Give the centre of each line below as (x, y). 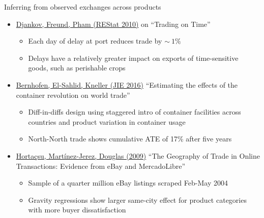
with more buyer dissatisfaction (77, 210)
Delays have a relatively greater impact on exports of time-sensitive (133, 58)
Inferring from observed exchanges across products (83, 7)
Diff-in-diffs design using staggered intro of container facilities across (135, 112)
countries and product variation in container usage (107, 121)
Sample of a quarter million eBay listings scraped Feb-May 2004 (128, 183)
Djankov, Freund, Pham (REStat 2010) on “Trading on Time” (113, 24)
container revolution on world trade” (73, 95)
